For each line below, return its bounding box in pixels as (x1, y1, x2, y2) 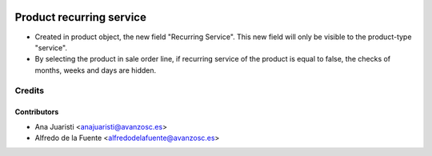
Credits (14, 85, 44, 96)
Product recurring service (14, 10, 147, 24)
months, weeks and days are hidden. (34, 65, 157, 75)
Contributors (14, 107, 59, 117)
